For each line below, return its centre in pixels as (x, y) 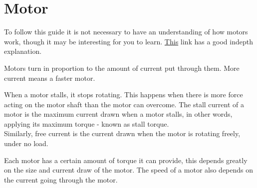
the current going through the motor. (61, 179)
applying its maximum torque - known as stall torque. (87, 123)
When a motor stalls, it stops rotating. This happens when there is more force (124, 94)
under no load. (26, 143)
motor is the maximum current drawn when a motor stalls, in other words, (118, 114)
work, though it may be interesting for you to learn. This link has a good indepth (128, 41)
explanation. (23, 51)
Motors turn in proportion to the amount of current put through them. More (122, 68)
